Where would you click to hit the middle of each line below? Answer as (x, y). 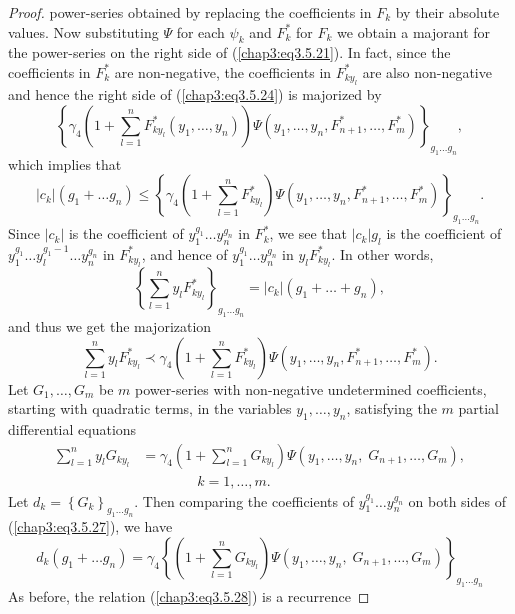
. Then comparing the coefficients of (244, 500)
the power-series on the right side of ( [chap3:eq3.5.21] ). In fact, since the (229, 52)
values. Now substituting (83, 31)
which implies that (65, 163)
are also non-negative (427, 71)
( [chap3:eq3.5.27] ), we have (90, 526)
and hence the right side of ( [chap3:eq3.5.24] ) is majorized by (195, 94)
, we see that (308, 233)
